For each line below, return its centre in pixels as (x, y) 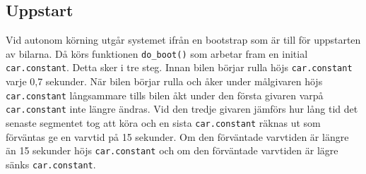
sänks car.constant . (51, 164)
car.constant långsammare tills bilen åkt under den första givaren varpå (165, 95)
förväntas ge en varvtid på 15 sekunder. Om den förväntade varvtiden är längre (177, 136)
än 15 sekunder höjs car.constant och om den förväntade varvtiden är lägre (172, 150)
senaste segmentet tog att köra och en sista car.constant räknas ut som (163, 123)
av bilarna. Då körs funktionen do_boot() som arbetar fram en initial (157, 53)
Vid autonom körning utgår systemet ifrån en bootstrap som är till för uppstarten (183, 40)
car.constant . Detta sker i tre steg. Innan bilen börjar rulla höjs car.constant (179, 67)
